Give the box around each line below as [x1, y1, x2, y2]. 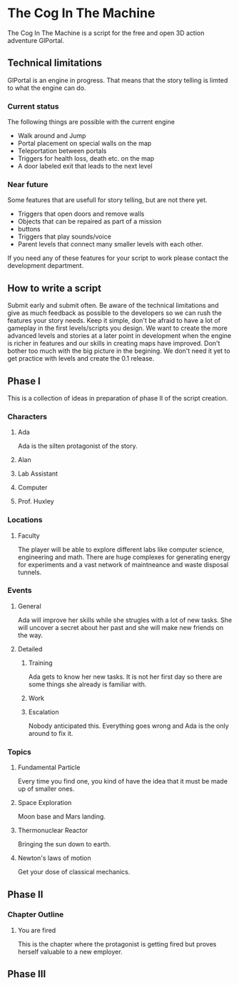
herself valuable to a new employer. [17, 947, 123, 956]
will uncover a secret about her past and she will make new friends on [17, 623, 223, 631]
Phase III [7, 968, 46, 980]
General [17, 601, 41, 610]
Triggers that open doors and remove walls [17, 209, 145, 219]
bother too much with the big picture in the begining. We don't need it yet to [7, 346, 230, 355]
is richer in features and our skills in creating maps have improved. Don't [7, 339, 220, 348]
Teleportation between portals [17, 146, 107, 155]
